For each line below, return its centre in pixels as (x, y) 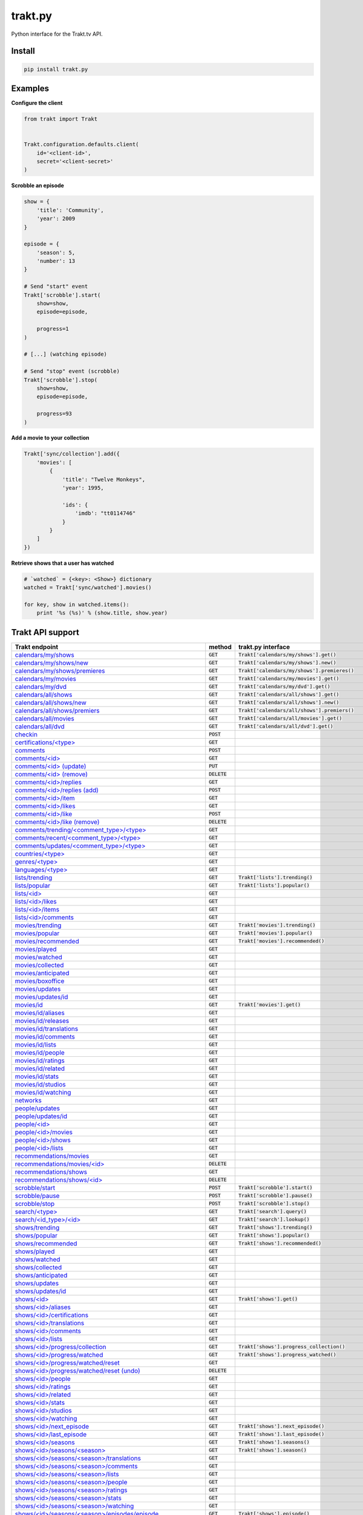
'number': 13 (56, 261)
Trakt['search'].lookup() (274, 1220)
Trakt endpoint (37, 647)
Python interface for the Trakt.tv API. (57, 34)
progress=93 (54, 414)
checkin (26, 734)
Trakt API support (45, 632)
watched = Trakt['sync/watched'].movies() (88, 588)
